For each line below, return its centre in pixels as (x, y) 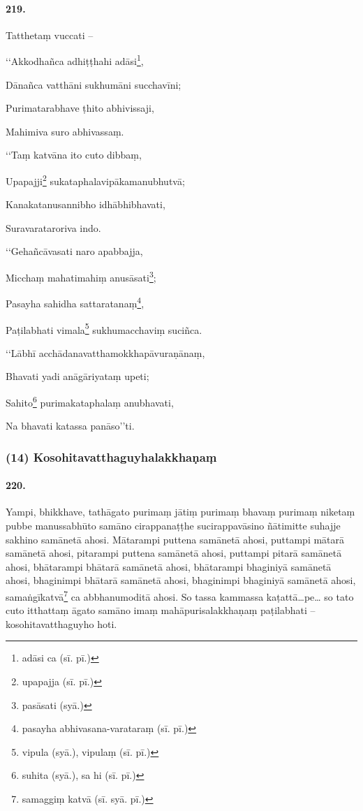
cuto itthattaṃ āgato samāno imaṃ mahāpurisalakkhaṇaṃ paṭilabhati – (161, 610)
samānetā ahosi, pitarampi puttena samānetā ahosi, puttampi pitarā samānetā (174, 553)
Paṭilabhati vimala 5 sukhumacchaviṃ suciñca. (104, 328)
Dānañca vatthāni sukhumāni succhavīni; (94, 84)
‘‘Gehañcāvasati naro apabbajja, (74, 251)
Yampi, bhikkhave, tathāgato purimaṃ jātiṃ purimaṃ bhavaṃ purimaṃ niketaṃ (180, 512)
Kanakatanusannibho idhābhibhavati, (86, 204)
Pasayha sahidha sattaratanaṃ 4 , (75, 302)
